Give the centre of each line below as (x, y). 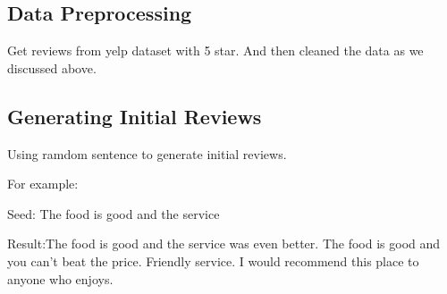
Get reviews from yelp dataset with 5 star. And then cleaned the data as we (215, 50)
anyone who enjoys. (60, 278)
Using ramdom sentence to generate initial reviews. (147, 153)
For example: (43, 184)
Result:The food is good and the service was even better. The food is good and (224, 244)
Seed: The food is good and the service (114, 213)
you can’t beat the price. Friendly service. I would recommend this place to (213, 260)
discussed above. (52, 67)
